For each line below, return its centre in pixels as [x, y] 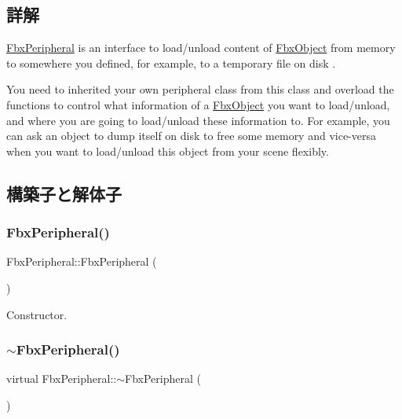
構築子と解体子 [64, 193]
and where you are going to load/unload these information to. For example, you [198, 120]
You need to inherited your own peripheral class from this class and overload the [200, 89]
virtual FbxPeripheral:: [62, 379]
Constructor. [37, 314]
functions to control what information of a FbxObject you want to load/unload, [198, 104]
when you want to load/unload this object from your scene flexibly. [168, 151]
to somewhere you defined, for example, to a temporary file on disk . [171, 62]
